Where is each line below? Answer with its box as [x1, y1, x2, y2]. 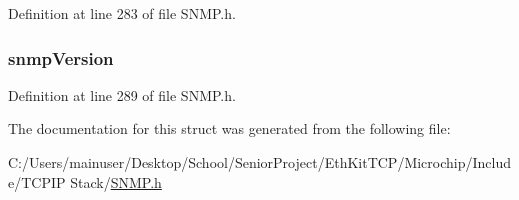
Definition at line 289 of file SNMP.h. [8, 84, 236, 105]
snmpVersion [8, 45, 114, 70]
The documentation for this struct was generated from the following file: [8, 118, 451, 139]
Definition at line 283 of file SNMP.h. [8, 3, 236, 23]
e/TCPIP [8, 171, 66, 192]
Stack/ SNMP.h [70, 171, 162, 192]
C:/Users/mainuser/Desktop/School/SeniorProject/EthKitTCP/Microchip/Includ [8, 152, 512, 172]
